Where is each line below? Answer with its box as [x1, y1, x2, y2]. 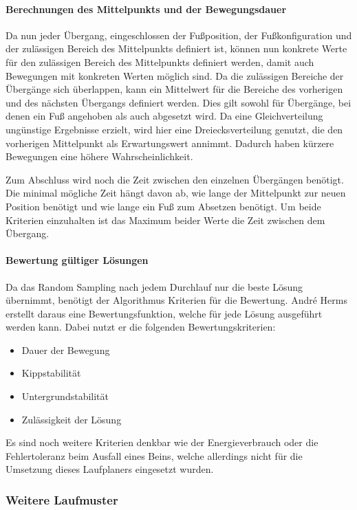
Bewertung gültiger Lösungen [6, 253, 149, 267]
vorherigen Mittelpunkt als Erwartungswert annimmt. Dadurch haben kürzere [6, 135, 334, 150]
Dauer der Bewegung [21, 342, 110, 357]
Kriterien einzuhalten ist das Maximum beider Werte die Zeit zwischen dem [6, 212, 325, 227]
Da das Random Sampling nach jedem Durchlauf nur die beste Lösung [6, 279, 303, 293]
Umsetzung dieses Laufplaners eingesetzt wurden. [6, 462, 214, 476]
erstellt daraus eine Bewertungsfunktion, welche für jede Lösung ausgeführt [6, 306, 323, 320]
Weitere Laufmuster [6, 491, 118, 508]
